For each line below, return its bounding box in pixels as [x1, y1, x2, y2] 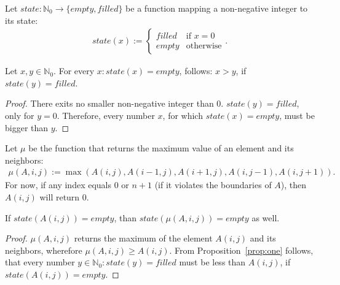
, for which [162, 109, 203, 121]
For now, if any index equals [5, 178, 111, 191]
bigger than [5, 121, 49, 134]
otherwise [186, 42, 222, 51]
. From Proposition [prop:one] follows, [169, 243, 314, 256]
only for [5, 109, 34, 121]
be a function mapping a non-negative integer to [125, 2, 308, 14]
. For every [53, 64, 95, 77]
